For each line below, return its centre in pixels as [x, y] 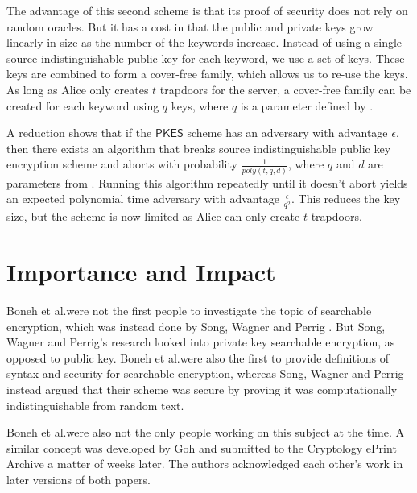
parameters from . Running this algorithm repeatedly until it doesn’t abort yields [207, 182]
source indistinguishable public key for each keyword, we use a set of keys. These [206, 58]
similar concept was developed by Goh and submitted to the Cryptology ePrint [202, 447]
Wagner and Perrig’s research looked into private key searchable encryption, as [201, 342]
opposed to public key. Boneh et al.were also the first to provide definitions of [198, 357]
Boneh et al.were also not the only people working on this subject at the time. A [205, 432]
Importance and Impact [141, 272]
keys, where [200, 105]
